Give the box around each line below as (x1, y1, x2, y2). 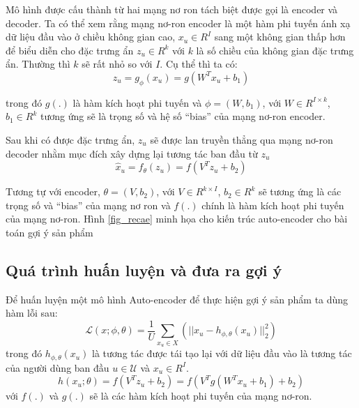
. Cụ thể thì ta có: (160, 56, 238, 71)
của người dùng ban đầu (6, 360, 109, 375)
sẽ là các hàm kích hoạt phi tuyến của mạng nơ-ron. (89, 388, 312, 403)
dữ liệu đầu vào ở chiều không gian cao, (6, 29, 176, 44)
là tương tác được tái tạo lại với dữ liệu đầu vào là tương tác (92, 346, 352, 361)
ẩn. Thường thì (6, 56, 70, 71)
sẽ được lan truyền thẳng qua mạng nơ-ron (150, 132, 333, 146)
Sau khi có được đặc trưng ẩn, (6, 132, 135, 146)
